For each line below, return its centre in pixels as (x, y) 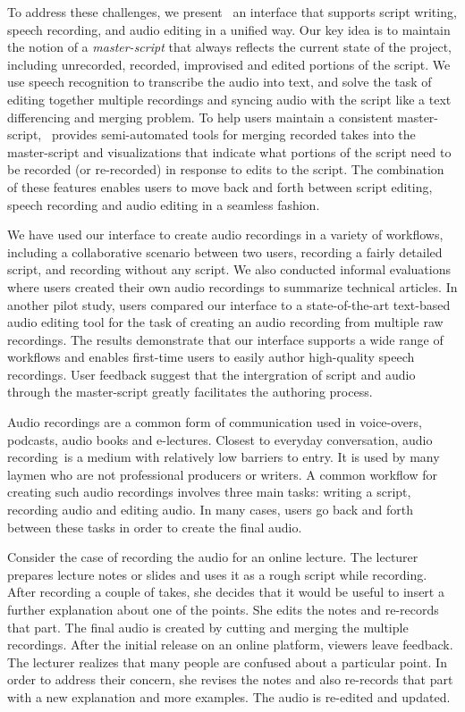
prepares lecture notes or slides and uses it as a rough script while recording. (217, 574)
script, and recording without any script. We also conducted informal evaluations (229, 269)
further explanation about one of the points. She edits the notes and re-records (223, 609)
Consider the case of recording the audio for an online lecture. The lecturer (213, 557)
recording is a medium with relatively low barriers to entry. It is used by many (224, 457)
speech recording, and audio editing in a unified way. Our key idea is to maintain (229, 29)
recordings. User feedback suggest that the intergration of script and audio (211, 374)
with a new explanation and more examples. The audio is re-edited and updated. (229, 696)
